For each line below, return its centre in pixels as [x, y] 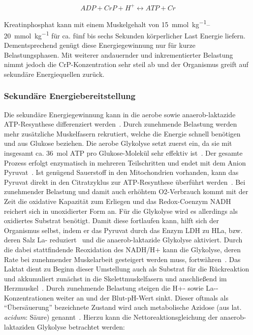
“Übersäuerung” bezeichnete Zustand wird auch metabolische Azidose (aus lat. [123, 307]
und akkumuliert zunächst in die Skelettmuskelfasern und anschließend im [115, 278]
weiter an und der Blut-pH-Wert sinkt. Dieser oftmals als [142, 297]
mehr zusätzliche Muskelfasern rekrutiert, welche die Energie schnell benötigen [122, 133]
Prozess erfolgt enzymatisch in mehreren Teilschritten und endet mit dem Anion [125, 162]
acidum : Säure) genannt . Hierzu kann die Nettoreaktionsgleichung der [111, 317]
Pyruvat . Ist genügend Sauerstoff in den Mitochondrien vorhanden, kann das [121, 172]
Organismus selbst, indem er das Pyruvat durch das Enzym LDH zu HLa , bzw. [123, 230]
